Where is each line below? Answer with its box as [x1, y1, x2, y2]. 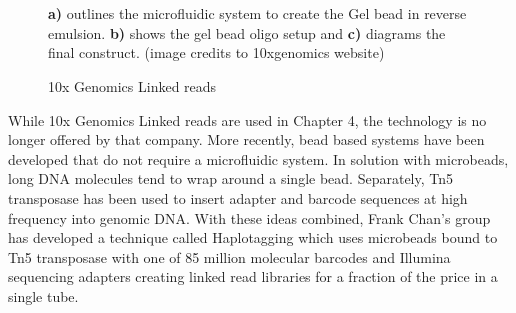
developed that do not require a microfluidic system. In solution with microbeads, [8, 148, 509, 169]
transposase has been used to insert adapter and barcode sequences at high [8, 187, 468, 208]
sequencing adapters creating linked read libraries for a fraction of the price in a [8, 266, 498, 287]
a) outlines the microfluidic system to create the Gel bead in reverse [48, 3, 467, 24]
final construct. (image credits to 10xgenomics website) [48, 42, 385, 63]
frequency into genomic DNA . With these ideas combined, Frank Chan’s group [8, 207, 491, 228]
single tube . [8, 285, 79, 306]
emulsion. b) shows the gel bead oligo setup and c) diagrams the [48, 22, 446, 43]
